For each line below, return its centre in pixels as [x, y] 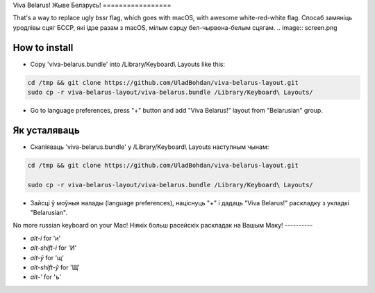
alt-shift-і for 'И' [53, 248]
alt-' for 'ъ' [46, 277]
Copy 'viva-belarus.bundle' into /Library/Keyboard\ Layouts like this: [128, 64]
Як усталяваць [46, 130]
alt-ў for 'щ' [47, 258]
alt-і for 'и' [45, 238]
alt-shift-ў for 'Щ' [55, 267]
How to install [43, 48]
